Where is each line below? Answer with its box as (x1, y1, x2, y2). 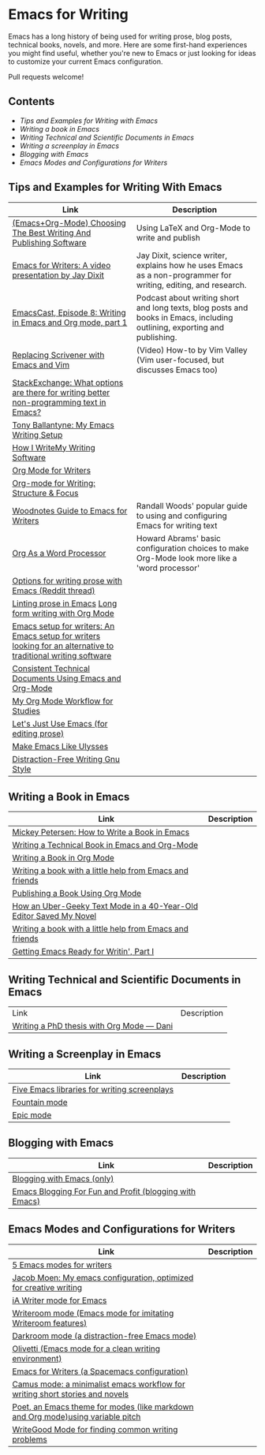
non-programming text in (12, 397, 106, 408)
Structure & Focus (12, 487, 79, 498)
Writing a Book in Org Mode (12, 852, 114, 864)
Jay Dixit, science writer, (136, 250, 227, 261)
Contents (8, 95, 55, 108)
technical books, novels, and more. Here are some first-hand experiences (8, 39, 248, 49)
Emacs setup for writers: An (12, 621, 115, 632)
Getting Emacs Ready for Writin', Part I (12, 946, 155, 957)
